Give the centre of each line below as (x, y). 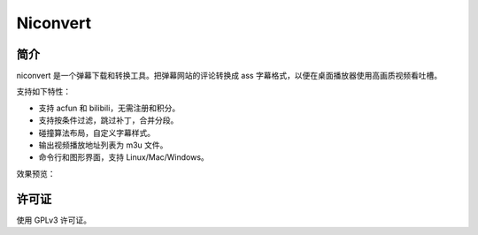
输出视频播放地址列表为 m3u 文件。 (103, 145)
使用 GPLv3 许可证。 (54, 220)
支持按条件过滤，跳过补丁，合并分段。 (108, 120)
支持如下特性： (43, 92)
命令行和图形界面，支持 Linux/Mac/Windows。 (124, 157)
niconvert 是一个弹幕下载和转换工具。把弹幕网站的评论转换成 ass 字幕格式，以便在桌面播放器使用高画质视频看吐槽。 (229, 76)
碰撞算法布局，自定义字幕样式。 (96, 133)
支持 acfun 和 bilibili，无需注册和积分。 (109, 108)
